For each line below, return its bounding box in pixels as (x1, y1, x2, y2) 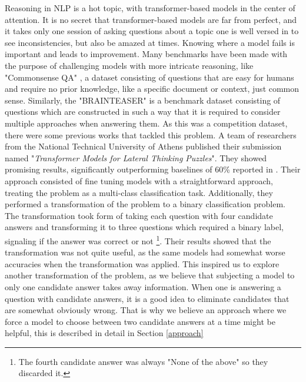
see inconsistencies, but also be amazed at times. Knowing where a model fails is (5, 36, 295, 48)
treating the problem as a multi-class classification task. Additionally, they (5, 186, 273, 198)
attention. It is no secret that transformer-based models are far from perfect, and (5, 13, 297, 25)
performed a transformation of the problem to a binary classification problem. (5, 198, 285, 210)
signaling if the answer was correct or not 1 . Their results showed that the (5, 232, 271, 247)
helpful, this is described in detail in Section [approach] (5, 327, 204, 339)
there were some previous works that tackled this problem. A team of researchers (5, 128, 297, 141)
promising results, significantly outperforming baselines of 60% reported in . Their (5, 163, 301, 175)
